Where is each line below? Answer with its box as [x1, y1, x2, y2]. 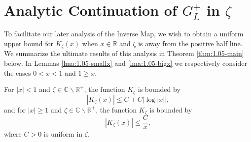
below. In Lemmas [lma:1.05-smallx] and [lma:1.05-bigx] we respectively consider [4, 58, 247, 68]
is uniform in [43, 129, 83, 139]
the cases [4, 67, 31, 78]
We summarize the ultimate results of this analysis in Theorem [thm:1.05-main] [4, 48, 244, 58]
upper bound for [4, 38, 54, 48]
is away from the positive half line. [138, 38, 243, 48]
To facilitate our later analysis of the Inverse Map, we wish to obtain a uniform [4, 28, 244, 39]
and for [4, 104, 26, 114]
